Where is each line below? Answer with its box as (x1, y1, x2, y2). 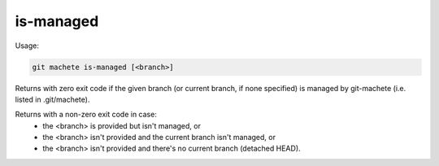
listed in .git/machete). (15, 94, 90, 104)
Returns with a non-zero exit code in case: (15, 110, 158, 120)
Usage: (15, 41, 40, 50)
